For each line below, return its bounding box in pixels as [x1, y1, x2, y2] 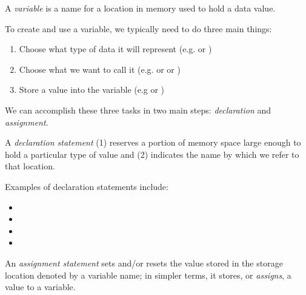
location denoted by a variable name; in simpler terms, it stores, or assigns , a [5, 268, 291, 281]
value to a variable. [5, 280, 76, 293]
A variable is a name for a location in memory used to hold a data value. [5, 2, 276, 14]
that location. [5, 160, 55, 172]
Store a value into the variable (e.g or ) [19, 83, 165, 96]
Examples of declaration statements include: [5, 180, 168, 192]
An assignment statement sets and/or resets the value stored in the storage [5, 256, 283, 269]
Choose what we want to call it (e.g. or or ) [19, 63, 181, 75]
